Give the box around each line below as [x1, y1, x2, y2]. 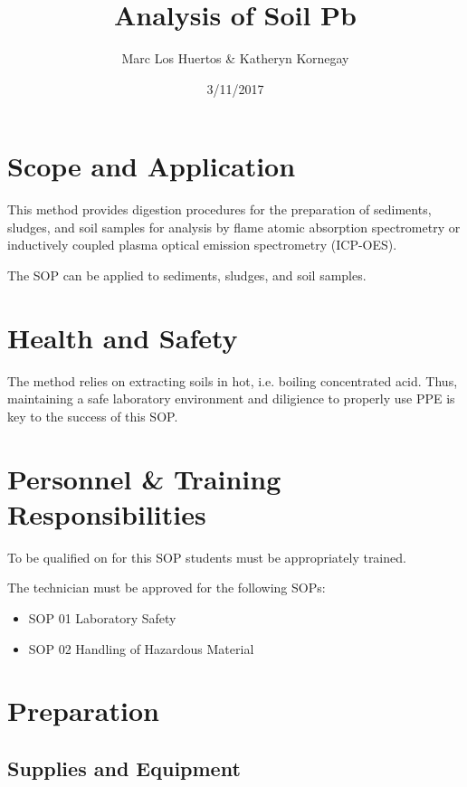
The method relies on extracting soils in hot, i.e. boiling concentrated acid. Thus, [7, 371, 458, 390]
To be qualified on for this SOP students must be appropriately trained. [7, 547, 406, 566]
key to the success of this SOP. [7, 406, 178, 425]
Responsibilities [7, 495, 206, 532]
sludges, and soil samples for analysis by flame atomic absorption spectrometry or [7, 217, 461, 236]
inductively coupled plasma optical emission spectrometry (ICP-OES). [7, 235, 397, 254]
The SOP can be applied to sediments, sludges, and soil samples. [7, 266, 367, 285]
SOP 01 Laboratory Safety [28, 609, 176, 628]
